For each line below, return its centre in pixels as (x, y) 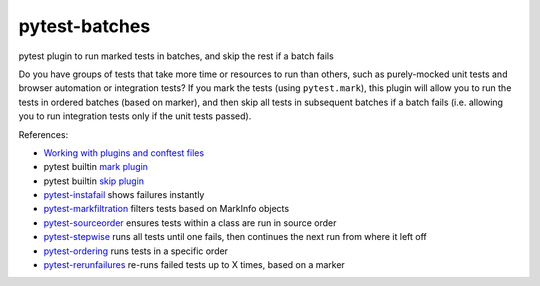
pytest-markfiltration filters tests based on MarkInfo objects (166, 209)
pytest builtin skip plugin (94, 181)
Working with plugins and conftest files (124, 152)
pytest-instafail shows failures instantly (124, 195)
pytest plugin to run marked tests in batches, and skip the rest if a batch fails (176, 56)
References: (43, 134)
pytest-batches (84, 26)
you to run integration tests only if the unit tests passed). (135, 116)
